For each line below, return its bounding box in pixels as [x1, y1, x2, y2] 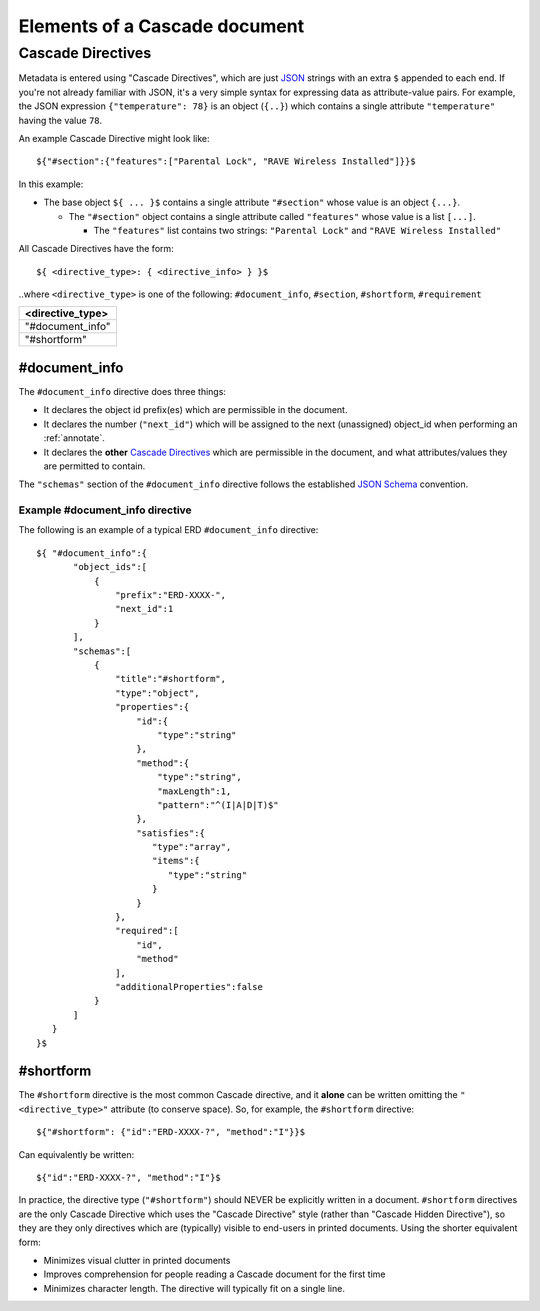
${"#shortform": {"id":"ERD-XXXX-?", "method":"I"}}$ [36, 1126, 305, 1138]
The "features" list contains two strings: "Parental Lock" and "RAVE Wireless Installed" [93, 224, 502, 236]
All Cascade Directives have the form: [18, 243, 174, 255]
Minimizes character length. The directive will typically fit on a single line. [43, 1282, 345, 1294]
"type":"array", [151, 841, 232, 853]
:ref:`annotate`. [43, 432, 105, 444]
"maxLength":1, [156, 785, 232, 797]
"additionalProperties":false [115, 981, 264, 992]
